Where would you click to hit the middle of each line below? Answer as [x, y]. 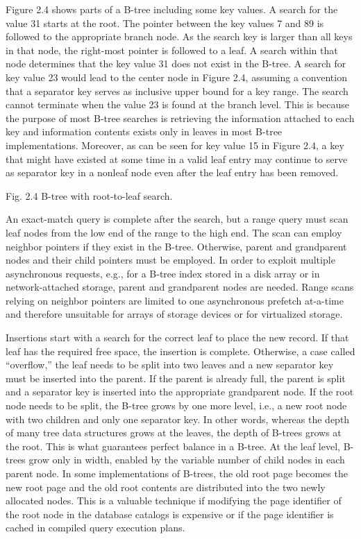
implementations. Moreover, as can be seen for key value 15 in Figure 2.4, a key [175, 145]
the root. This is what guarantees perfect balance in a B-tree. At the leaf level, [173, 446]
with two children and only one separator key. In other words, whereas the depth [178, 419]
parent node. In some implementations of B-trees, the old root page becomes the [177, 473]
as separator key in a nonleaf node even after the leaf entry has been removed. [172, 172]
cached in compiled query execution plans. [95, 528]
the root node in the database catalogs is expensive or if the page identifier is [170, 514]
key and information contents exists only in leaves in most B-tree [144, 131]
